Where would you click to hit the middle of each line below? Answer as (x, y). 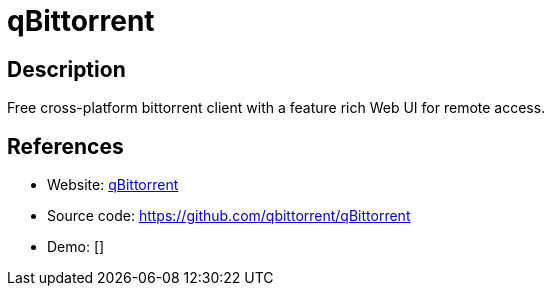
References (65, 146)
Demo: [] (76, 247)
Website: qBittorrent (113, 185)
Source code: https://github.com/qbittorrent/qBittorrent (229, 216)
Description (66, 69)
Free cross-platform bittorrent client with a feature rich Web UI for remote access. (276, 108)
